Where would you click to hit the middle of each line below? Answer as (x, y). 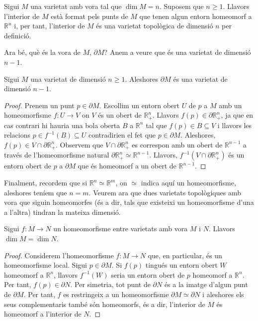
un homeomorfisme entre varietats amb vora (121, 229)
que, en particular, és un (185, 255)
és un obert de (120, 115)
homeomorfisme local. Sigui (45, 265)
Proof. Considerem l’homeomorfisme (59, 255)
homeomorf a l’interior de (43, 314)
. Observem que (80, 144)
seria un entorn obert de (148, 274)
